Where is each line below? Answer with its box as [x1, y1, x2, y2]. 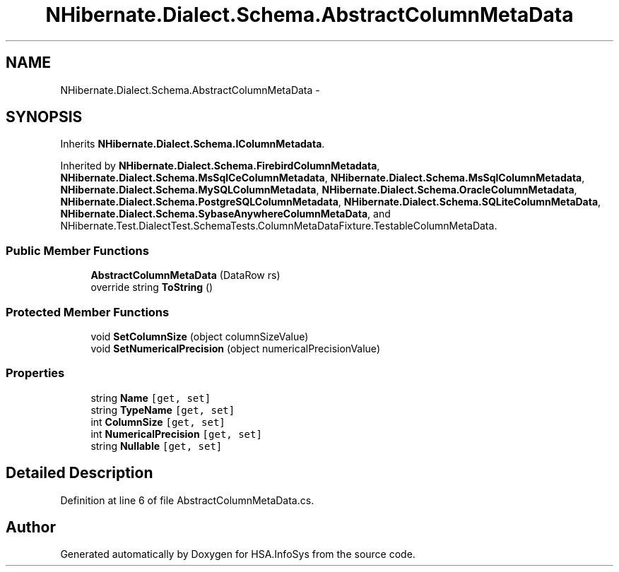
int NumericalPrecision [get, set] [90, 427, 262, 440]
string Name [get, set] [90, 391, 211, 404]
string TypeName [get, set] [90, 403, 235, 416]
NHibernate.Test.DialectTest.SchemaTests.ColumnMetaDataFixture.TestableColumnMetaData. [60, 220, 497, 232]
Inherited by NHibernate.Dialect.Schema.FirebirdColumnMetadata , [60, 160, 380, 172]
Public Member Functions [6, 243, 149, 258]
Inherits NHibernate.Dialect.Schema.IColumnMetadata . [60, 138, 325, 150]
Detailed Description [6, 464, 153, 482]
